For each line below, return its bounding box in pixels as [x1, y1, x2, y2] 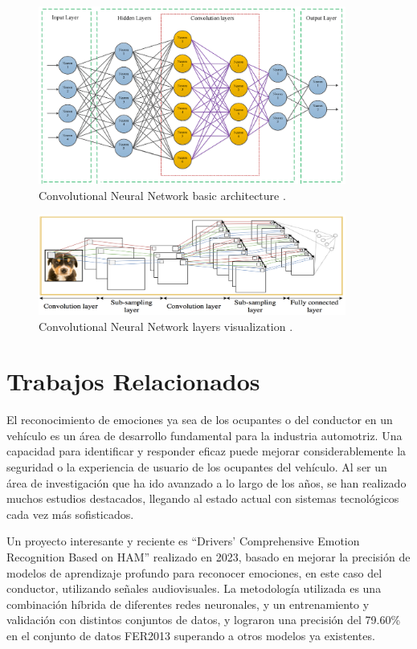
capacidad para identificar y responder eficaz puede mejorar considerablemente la [6, 443, 407, 459]
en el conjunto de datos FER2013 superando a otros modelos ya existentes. [6, 627, 375, 644]
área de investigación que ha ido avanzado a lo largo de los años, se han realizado [6, 474, 407, 491]
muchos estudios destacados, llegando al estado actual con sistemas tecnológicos [6, 490, 399, 507]
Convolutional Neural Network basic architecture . [39, 186, 286, 203]
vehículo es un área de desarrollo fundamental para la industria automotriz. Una [6, 427, 403, 443]
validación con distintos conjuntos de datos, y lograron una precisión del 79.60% [6, 611, 401, 628]
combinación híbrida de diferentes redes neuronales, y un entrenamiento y [6, 595, 370, 612]
